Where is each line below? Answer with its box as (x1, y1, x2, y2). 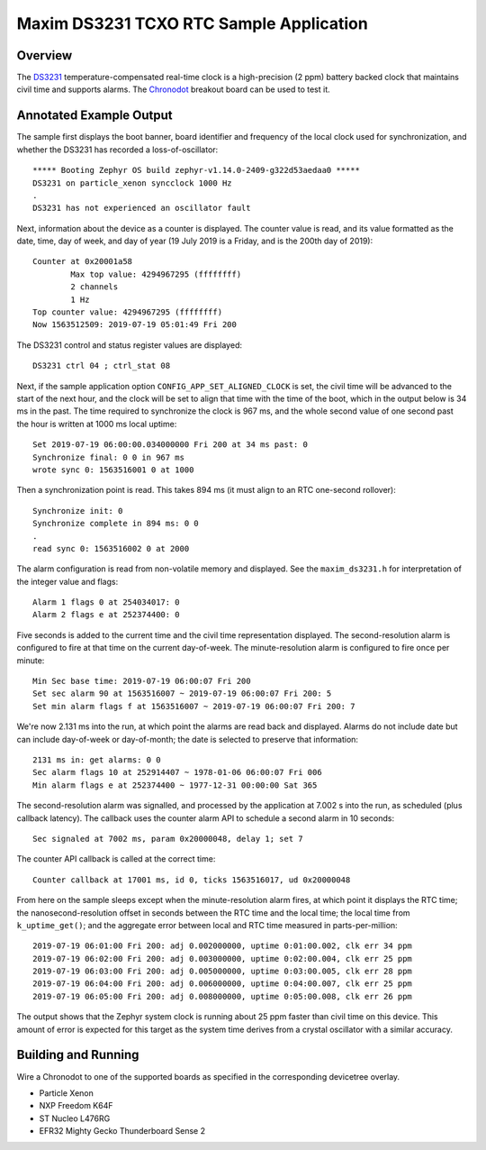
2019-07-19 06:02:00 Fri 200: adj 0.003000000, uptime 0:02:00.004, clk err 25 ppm (32, 954, 413, 963)
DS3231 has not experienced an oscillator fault (32, 203, 251, 214)
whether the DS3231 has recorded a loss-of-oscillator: (16, 144, 219, 155)
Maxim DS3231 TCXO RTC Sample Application (16, 14, 368, 33)
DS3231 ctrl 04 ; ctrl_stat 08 (32, 361, 171, 371)
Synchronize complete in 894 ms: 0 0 (32, 518, 200, 529)
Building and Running (16, 1047, 139, 1063)
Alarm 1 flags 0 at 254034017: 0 (32, 598, 180, 607)
